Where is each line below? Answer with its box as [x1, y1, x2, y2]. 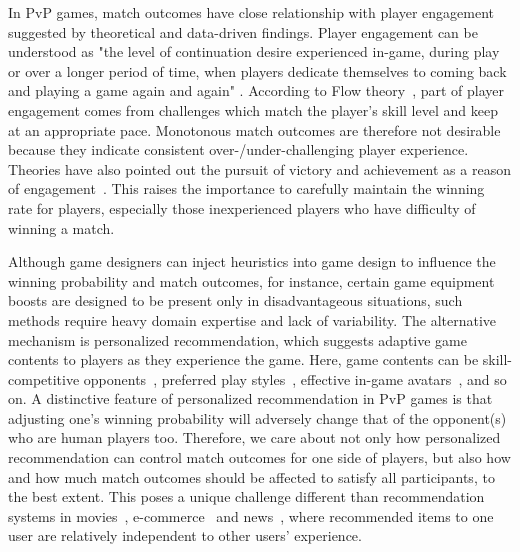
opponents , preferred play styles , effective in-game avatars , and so [83, 368, 507, 389]
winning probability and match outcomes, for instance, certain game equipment [8, 270, 495, 291]
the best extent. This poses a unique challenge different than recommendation [8, 486, 485, 507]
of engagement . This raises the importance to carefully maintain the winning [8, 178, 485, 199]
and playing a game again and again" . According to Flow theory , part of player [8, 80, 505, 101]
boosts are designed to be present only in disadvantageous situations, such [8, 290, 463, 311]
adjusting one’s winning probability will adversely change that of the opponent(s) [8, 407, 507, 428]
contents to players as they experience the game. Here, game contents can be [8, 349, 479, 370]
